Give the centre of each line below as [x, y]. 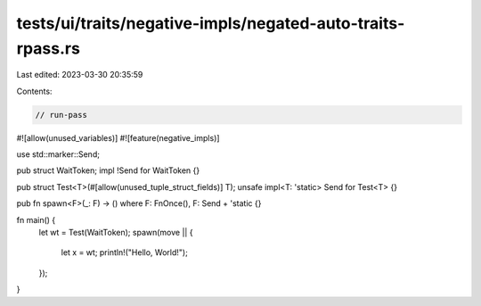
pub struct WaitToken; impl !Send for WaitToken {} [108, 170]
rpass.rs [48, 48]
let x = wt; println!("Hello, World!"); [125, 252]
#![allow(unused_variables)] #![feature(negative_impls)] [118, 137]
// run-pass [61, 115]
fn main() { [36, 219]
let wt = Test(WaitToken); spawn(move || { [116, 233]
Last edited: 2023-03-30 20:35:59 [80, 75]
